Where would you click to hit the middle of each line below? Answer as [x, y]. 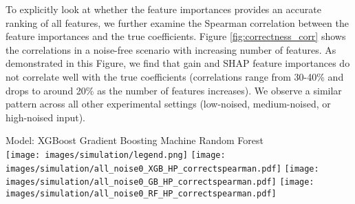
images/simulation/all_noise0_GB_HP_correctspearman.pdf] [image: [160, 182]
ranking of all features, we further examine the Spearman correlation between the [177, 22]
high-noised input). [46, 117]
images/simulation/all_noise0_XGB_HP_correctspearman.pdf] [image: [162, 169]
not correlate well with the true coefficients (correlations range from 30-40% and [175, 76]
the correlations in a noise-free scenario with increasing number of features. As [171, 49]
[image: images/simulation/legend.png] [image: [116, 155]
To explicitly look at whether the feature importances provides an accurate [163, 9]
